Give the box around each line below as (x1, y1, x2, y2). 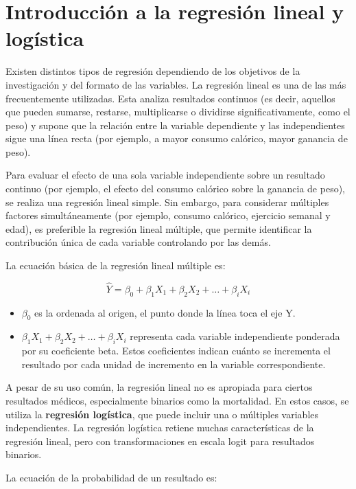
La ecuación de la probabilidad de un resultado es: (5, 470, 217, 484)
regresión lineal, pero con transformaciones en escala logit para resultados (5, 433, 315, 448)
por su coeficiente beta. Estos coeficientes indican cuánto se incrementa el (21, 343, 331, 358)
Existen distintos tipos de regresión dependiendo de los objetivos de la (5, 64, 300, 78)
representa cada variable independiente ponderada (130, 329, 340, 343)
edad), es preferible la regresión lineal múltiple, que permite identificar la (5, 221, 312, 236)
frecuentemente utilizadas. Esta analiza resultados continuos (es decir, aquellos (5, 91, 335, 105)
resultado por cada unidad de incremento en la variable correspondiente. (21, 356, 326, 371)
